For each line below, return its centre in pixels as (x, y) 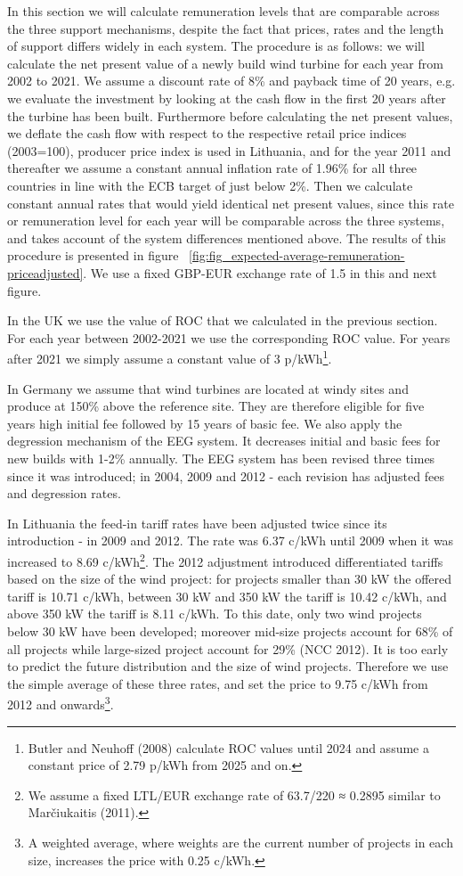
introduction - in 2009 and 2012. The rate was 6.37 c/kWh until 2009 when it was (231, 540)
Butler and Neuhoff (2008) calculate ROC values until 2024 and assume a (228, 747)
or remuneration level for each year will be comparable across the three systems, (226, 221)
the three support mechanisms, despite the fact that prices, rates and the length (226, 28)
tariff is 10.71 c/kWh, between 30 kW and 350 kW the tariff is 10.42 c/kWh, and (227, 596)
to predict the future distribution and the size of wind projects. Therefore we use (228, 666)
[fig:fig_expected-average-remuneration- (297, 255)
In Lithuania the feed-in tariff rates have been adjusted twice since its (197, 523)
